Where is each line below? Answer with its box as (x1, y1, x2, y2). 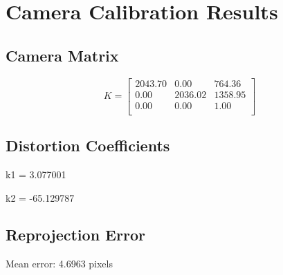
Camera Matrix (6, 44, 119, 66)
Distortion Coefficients (6, 135, 170, 156)
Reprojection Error (6, 224, 145, 245)
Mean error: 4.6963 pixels (6, 256, 113, 271)
